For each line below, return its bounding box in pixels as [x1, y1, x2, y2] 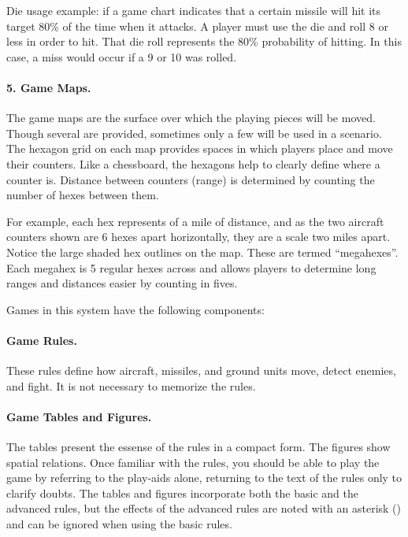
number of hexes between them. [6, 187, 159, 203]
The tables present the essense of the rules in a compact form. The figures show [6, 439, 391, 455]
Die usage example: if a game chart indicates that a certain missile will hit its [6, 2, 381, 18]
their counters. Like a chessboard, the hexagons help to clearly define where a [6, 155, 380, 172]
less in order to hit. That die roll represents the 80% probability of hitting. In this [6, 33, 402, 50]
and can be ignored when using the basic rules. [6, 516, 232, 532]
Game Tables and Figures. [6, 408, 152, 424]
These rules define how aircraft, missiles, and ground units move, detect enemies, [6, 362, 396, 379]
